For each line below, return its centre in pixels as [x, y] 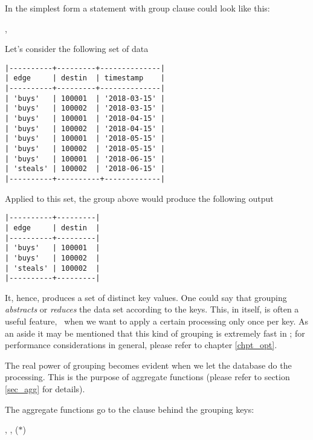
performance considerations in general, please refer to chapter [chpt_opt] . [141, 345]
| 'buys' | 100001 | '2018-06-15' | [85, 159]
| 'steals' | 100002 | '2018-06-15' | [85, 169]
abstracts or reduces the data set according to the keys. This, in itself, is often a [152, 309]
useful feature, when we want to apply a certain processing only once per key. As [157, 321]
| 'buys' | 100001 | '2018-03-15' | [85, 98]
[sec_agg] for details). [45, 389]
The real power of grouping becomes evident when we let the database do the [148, 365]
